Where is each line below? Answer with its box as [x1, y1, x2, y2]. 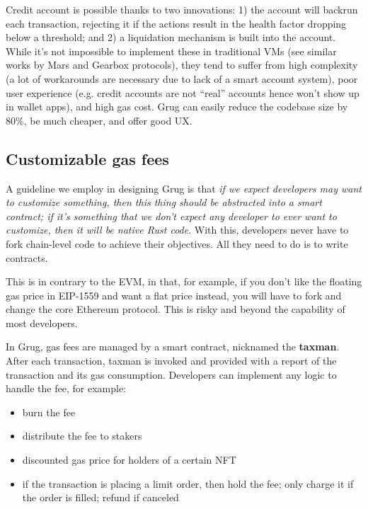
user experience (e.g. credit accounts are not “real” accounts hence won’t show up [6, 85, 360, 100]
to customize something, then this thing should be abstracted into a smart [6, 195, 322, 210]
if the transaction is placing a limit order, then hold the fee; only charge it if [22, 476, 354, 491]
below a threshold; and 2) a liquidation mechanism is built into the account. [6, 30, 336, 45]
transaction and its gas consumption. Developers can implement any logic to [6, 367, 337, 382]
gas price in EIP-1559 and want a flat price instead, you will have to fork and [6, 287, 342, 302]
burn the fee [22, 404, 76, 419]
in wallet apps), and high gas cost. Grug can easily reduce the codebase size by [6, 99, 348, 114]
